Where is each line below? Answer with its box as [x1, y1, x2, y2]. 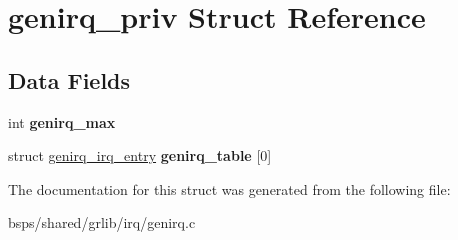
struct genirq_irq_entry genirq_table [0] [8, 145, 272, 166]
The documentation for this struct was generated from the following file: [8, 178, 451, 199]
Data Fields [8, 64, 131, 95]
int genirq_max [8, 111, 116, 132]
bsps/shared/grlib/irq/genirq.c [8, 212, 196, 233]
